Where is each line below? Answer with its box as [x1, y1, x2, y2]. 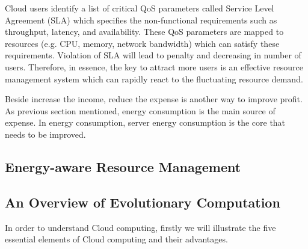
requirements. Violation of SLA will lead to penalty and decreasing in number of [5, 49, 301, 61]
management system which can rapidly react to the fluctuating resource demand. [5, 72, 303, 85]
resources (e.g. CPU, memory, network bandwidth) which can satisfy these [5, 37, 280, 49]
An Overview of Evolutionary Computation [5, 192, 280, 211]
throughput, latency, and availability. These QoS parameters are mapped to [5, 25, 284, 38]
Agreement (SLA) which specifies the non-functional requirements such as [5, 13, 277, 26]
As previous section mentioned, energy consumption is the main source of [5, 104, 276, 117]
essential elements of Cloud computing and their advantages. [5, 233, 228, 245]
